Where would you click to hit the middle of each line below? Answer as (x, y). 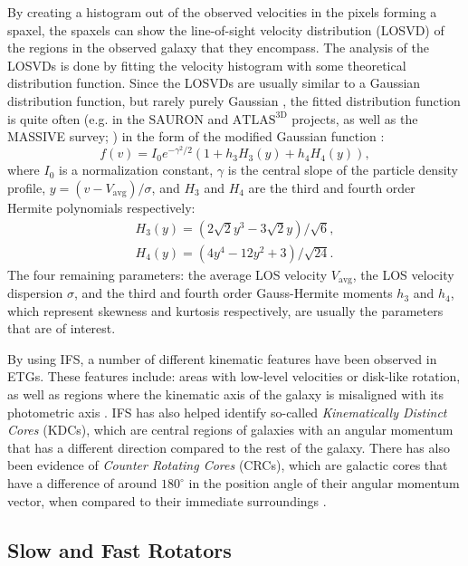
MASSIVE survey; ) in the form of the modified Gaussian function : (196, 136)
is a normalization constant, (136, 170)
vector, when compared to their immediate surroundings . (167, 500)
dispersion (35, 293)
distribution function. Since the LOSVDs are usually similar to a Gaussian (214, 83)
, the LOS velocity (403, 274)
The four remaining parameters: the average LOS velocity (167, 274)
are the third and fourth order (332, 187)
